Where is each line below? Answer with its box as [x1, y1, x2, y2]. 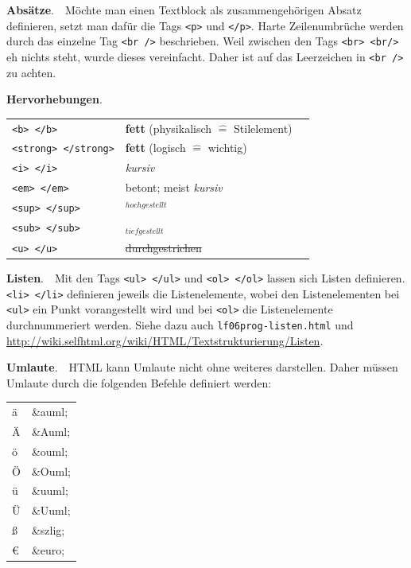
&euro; [31, 541, 65, 558]
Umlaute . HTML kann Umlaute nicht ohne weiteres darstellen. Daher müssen [6, 359, 398, 375]
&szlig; [31, 522, 65, 539]
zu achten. [6, 64, 56, 80]
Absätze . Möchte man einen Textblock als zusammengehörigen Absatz [6, 2, 362, 18]
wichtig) [207, 139, 247, 156]
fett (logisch [125, 139, 186, 156]
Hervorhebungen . [6, 91, 103, 107]
